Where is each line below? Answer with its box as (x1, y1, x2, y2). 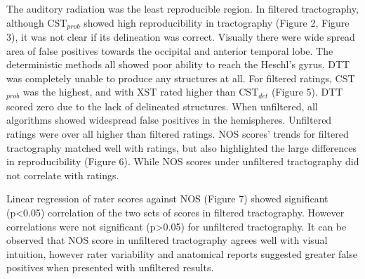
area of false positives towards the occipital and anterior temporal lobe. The (6, 43, 333, 58)
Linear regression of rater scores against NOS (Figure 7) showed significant (6, 191, 328, 206)
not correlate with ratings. (6, 167, 119, 182)
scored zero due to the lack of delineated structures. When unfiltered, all (6, 98, 318, 113)
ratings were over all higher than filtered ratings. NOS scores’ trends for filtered (6, 126, 349, 141)
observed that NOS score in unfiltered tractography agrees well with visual (6, 233, 328, 247)
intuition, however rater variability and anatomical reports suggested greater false (6, 246, 357, 261)
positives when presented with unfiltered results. (6, 260, 214, 275)
